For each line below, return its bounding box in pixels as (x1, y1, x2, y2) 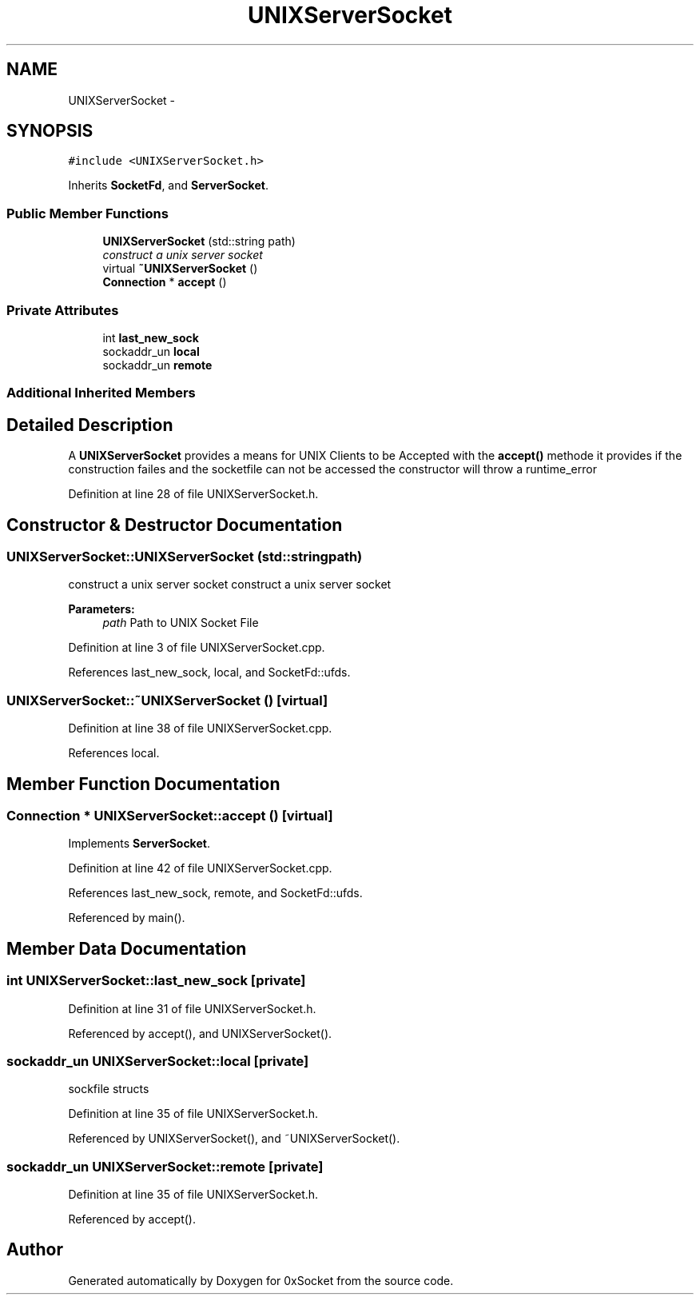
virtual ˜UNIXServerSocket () (102, 261, 258, 276)
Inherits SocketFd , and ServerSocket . (68, 178, 268, 193)
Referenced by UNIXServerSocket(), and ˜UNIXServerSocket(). (68, 1131, 400, 1146)
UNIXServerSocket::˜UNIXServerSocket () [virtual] (6, 692, 328, 708)
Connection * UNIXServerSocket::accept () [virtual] (6, 807, 333, 824)
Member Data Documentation (6, 938, 247, 959)
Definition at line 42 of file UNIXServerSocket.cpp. (68, 861, 332, 876)
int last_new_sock (102, 330, 199, 345)
